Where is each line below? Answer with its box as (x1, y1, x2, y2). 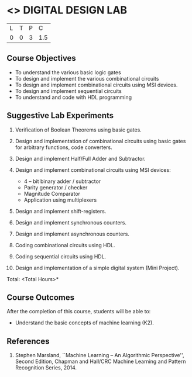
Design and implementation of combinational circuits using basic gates (15, 137, 186, 144)
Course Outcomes (6, 292, 75, 302)
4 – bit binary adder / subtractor (23, 178, 101, 185)
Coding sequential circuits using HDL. (15, 253, 107, 260)
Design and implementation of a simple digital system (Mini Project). (15, 264, 180, 271)
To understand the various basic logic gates (15, 68, 122, 76)
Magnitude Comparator (23, 190, 81, 197)
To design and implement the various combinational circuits (15, 75, 159, 82)
